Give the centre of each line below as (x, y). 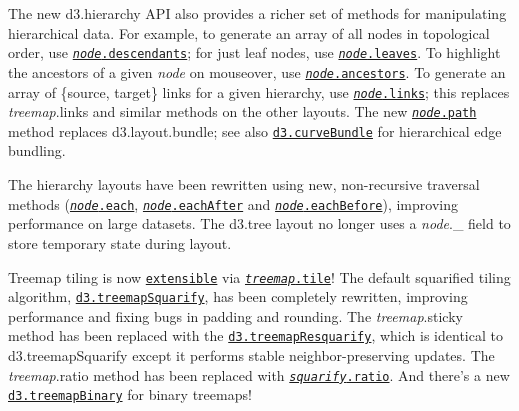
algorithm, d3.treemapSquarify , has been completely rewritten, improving (238, 296)
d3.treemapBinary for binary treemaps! (130, 394)
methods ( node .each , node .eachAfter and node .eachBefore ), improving (233, 203)
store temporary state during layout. (120, 242)
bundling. (37, 150)
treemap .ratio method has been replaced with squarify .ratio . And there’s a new (259, 374)
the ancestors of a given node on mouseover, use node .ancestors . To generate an (257, 71)
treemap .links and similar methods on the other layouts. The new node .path (242, 111)
